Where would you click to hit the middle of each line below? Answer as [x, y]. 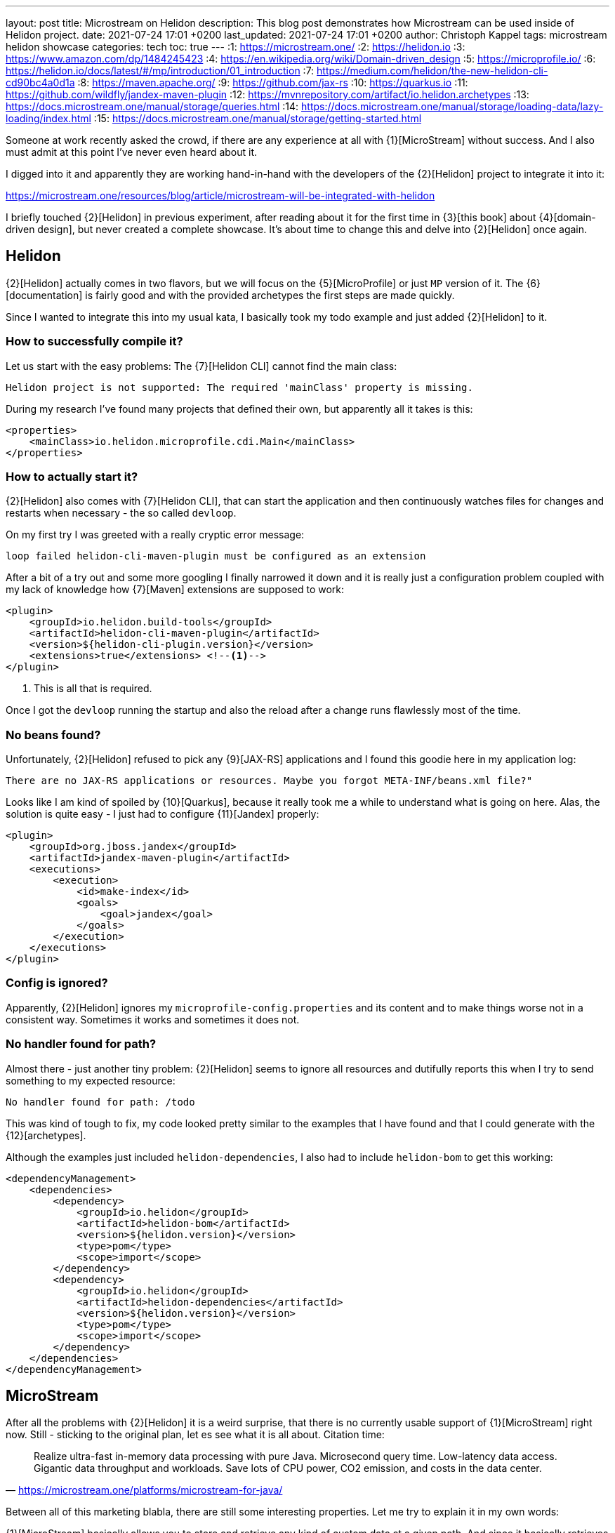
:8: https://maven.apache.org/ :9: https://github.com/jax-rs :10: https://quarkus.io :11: [273, 82]
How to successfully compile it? [94, 341]
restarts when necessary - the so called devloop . [121, 513]
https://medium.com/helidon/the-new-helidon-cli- [432, 71]
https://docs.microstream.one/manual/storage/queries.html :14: [152, 106]
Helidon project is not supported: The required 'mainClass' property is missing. [239, 387]
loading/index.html [48, 118]
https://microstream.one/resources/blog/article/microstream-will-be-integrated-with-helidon [220, 195]
